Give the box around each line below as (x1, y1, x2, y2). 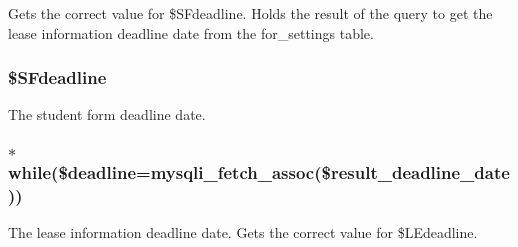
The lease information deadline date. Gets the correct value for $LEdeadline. (8, 222, 478, 243)
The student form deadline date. (8, 104, 206, 125)
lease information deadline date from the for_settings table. (8, 22, 374, 43)
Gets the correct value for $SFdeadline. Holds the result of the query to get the (8, 3, 493, 23)
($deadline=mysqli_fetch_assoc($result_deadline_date (51, 159, 510, 184)
